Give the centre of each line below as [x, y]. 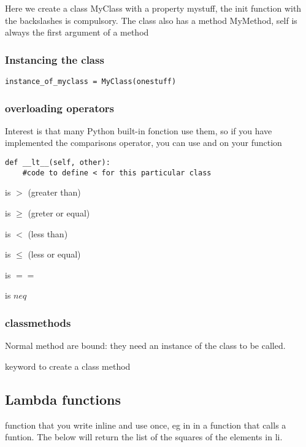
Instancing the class [55, 59]
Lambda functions [63, 399]
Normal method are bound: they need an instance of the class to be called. [145, 346]
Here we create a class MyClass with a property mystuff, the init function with [153, 8]
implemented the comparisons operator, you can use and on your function [143, 143]
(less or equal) [54, 254]
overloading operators [60, 108]
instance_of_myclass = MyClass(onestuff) [91, 82]
